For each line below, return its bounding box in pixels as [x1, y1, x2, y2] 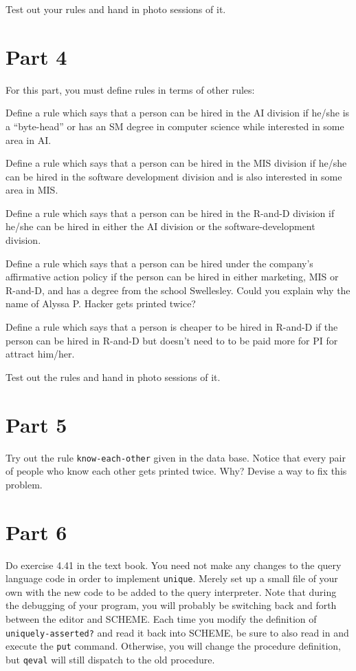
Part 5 [5, 410, 67, 438]
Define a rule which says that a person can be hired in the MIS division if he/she [5, 156, 347, 170]
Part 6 [5, 517, 67, 546]
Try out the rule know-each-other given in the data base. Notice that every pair [5, 450, 346, 464]
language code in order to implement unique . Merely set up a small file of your [5, 571, 338, 586]
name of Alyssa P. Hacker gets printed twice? [5, 296, 196, 311]
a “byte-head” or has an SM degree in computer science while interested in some [5, 118, 344, 133]
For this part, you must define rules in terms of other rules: [5, 82, 255, 96]
